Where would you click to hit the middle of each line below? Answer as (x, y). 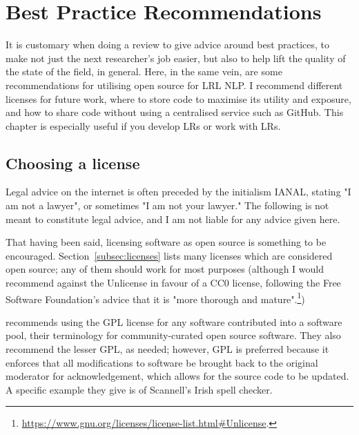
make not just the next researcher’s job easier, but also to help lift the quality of (176, 58)
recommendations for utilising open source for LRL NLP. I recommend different (174, 85)
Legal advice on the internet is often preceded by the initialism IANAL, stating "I (178, 192)
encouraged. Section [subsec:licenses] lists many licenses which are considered (169, 255)
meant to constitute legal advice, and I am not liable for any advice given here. (173, 219)
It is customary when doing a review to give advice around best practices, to (168, 45)
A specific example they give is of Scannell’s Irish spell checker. (139, 389)
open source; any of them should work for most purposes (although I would (165, 269)
